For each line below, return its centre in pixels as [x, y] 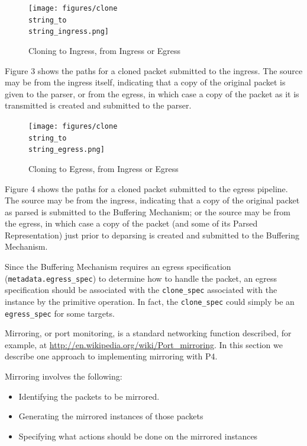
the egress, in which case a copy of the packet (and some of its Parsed [131, 223]
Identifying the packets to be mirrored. [89, 396]
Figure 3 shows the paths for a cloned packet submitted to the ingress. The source [154, 70]
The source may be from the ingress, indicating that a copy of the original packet [152, 200]
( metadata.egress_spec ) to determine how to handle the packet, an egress [141, 278]
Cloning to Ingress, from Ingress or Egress [105, 50]
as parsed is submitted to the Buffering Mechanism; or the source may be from [148, 211]
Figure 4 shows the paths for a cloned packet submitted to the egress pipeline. [146, 188]
